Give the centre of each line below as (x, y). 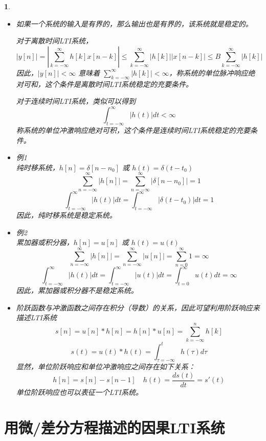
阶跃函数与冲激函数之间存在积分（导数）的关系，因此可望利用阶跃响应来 (138, 307)
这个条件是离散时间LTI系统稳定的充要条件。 (119, 84)
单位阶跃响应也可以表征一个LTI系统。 (79, 392)
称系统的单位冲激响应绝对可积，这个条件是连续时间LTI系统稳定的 (126, 130)
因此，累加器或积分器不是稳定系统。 (77, 290)
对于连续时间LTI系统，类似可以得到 (76, 101)
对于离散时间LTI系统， (54, 41)
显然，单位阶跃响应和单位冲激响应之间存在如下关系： (106, 367)
